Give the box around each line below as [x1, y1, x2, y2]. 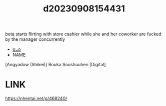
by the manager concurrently [5, 36, 65, 42]
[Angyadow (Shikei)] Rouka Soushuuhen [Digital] [5, 62, 106, 68]
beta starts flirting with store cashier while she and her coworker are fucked [5, 31, 161, 37]
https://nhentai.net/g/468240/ [5, 96, 67, 102]
